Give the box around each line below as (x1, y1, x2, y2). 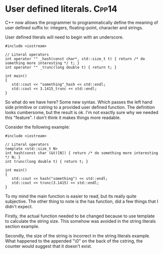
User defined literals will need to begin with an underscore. (5, 34, 124, 40)
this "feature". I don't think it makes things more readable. (5, 115, 121, 120)
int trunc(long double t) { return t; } (5, 159, 89, 164)
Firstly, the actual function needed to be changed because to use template (5, 213, 155, 219)
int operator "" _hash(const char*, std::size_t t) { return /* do (5, 56, 145, 61)
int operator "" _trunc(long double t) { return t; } (5, 65, 117, 70)
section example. (5, 223, 40, 229)
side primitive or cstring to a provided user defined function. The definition (5, 104, 155, 110)
